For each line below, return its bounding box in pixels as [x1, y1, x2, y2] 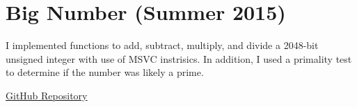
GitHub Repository [6, 88, 88, 102]
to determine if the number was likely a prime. [6, 65, 204, 79]
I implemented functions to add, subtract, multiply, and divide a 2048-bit [6, 38, 319, 52]
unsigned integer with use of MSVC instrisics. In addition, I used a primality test [6, 51, 352, 66]
